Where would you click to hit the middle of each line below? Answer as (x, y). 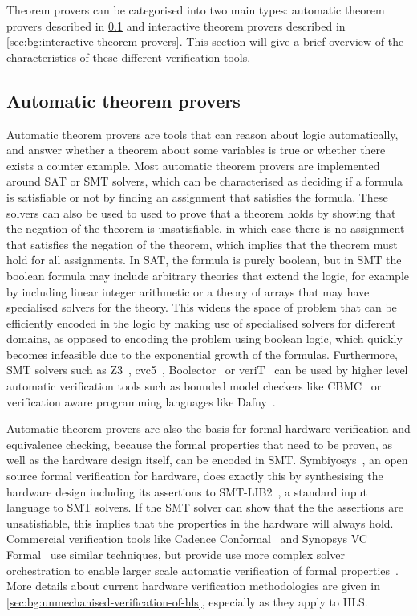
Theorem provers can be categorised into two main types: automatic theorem (196, 10)
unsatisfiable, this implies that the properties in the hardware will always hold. (200, 522)
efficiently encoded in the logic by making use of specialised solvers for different (201, 322)
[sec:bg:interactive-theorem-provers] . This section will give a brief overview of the (205, 41)
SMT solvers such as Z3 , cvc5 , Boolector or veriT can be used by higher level (207, 370)
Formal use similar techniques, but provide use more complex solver (176, 555)
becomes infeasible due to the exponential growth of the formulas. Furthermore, (202, 354)
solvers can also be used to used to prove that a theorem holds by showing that (201, 212)
